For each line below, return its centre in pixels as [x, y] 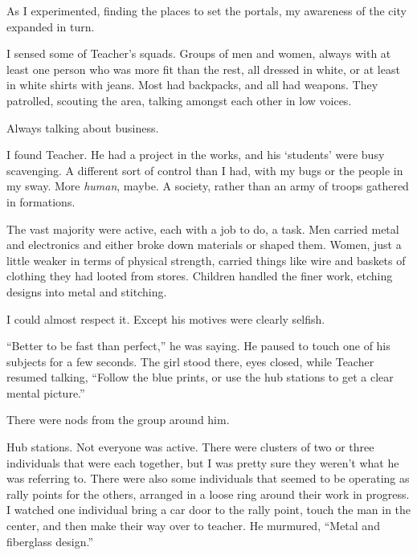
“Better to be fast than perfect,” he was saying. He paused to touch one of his [198, 346]
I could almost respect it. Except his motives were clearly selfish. [166, 318]
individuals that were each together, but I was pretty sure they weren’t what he [203, 462]
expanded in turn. [51, 26]
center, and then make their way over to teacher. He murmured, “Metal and [193, 526]
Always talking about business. [83, 127]
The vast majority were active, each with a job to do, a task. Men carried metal [203, 229]
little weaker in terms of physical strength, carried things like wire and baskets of [206, 260]
